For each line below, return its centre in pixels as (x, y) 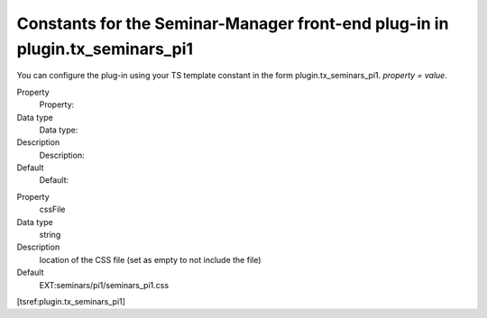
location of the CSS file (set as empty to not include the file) (150, 259)
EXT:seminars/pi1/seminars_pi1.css (104, 285)
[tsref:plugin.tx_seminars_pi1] (71, 301)
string (50, 235)
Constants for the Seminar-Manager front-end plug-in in (233, 23)
